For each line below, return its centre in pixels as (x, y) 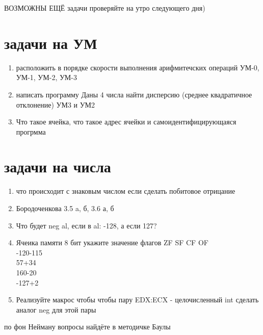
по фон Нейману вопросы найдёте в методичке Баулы (87, 327)
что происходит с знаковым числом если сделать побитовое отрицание (126, 191)
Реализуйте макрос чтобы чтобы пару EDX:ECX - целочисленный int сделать (137, 300)
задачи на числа (58, 166)
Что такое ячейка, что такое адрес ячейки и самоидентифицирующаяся (126, 122)
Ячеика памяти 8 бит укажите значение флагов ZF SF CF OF (112, 242)
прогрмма (31, 131)
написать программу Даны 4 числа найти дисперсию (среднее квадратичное (134, 94)
